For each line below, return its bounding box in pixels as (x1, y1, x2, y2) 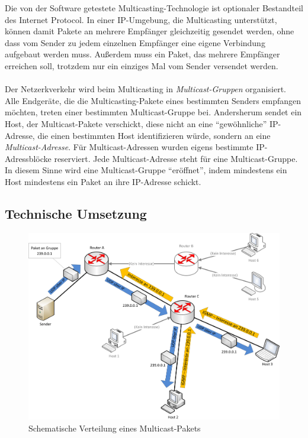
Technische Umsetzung (5, 204, 147, 222)
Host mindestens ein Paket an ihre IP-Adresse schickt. (5, 175, 201, 187)
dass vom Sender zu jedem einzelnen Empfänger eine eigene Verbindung (5, 36, 265, 48)
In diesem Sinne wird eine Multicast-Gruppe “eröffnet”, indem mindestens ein (5, 164, 287, 176)
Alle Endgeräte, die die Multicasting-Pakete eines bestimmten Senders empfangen (5, 94, 301, 106)
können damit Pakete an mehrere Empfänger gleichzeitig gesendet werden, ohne (5, 25, 294, 37)
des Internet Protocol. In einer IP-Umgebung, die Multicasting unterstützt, (5, 13, 277, 25)
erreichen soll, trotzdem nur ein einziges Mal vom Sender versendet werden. (5, 59, 278, 72)
